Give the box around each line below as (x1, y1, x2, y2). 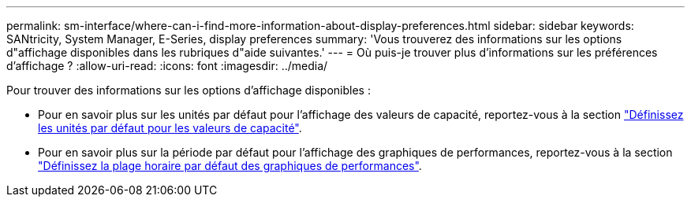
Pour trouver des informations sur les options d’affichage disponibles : (6, 83, 371, 97)
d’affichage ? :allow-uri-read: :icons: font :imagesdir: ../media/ (6, 59, 328, 72)
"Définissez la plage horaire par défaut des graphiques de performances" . (38, 159, 422, 172)
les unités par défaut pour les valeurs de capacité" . (38, 121, 302, 135)
